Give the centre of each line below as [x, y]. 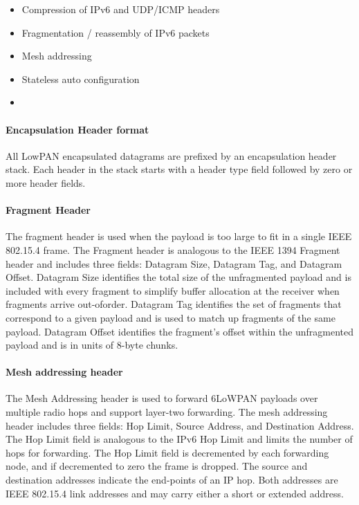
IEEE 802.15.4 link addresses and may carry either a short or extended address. [175, 493]
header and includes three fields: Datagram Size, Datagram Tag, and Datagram [174, 263]
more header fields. [46, 182]
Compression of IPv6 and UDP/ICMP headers [121, 9]
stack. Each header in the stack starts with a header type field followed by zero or [179, 169]
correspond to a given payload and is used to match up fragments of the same [171, 317]
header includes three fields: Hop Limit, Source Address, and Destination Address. [180, 425]
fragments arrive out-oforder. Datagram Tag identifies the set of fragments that [174, 304]
